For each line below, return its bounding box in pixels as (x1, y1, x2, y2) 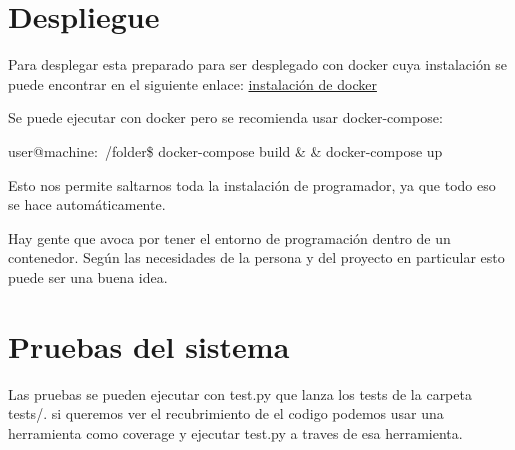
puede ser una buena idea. (8, 266, 168, 287)
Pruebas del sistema (8, 325, 290, 366)
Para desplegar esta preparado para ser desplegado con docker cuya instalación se (8, 54, 508, 75)
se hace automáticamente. (8, 194, 166, 215)
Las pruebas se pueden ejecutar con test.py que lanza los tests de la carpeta (8, 383, 472, 404)
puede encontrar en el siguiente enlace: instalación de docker (8, 73, 377, 94)
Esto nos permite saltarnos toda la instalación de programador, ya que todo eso (8, 174, 496, 195)
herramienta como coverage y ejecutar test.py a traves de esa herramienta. (8, 422, 463, 443)
